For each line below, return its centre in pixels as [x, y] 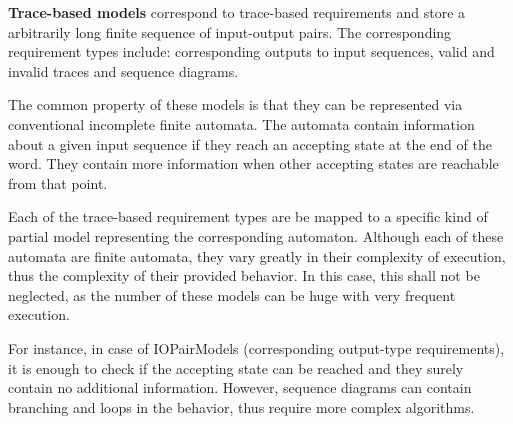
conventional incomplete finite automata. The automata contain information [241, 123]
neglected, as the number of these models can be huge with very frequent [232, 294]
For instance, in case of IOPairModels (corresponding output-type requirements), [256, 347]
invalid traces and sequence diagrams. [123, 70]
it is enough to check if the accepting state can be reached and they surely [236, 367]
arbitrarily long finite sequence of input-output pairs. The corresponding [230, 31]
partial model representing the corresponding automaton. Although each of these [256, 235]
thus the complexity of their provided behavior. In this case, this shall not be [244, 275]
